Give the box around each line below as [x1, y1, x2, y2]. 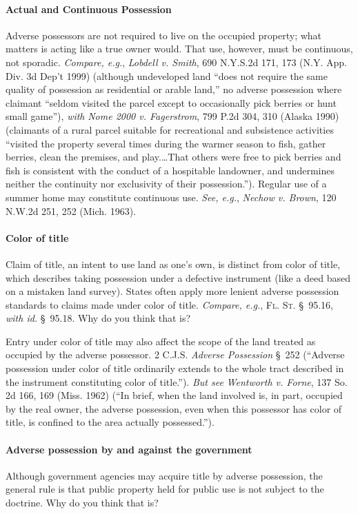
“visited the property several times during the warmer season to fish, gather [6, 136, 326, 150]
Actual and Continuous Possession [6, 1, 172, 16]
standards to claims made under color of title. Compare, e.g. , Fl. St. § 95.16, [6, 297, 333, 311]
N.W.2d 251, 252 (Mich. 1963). [6, 203, 137, 218]
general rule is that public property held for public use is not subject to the [6, 482, 324, 496]
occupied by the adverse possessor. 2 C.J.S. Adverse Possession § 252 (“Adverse [6, 347, 345, 362]
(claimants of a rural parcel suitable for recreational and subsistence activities [6, 122, 334, 136]
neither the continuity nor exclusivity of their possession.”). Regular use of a [6, 176, 327, 191]
